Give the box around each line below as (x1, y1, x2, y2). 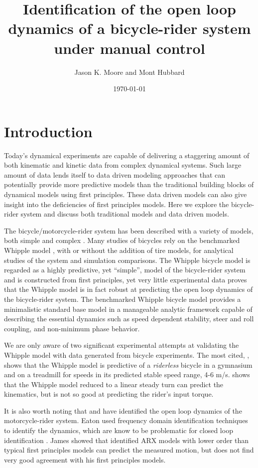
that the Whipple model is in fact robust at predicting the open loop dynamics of (4, 284, 253, 294)
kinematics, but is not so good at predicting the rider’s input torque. (4, 389, 214, 399)
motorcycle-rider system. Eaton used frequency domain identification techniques (4, 415, 248, 426)
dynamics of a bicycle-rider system (8, 18, 251, 38)
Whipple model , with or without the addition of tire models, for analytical (4, 244, 234, 255)
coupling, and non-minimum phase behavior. (4, 323, 140, 333)
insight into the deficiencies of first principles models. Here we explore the (4, 199, 229, 209)
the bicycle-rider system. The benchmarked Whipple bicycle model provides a (4, 293, 241, 304)
